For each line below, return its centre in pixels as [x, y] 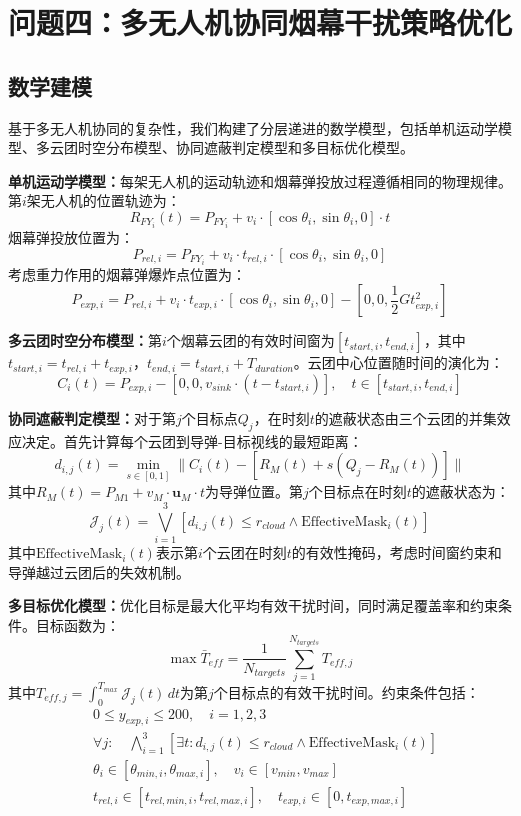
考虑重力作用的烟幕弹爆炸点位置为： [127, 273]
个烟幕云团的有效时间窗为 [250, 340]
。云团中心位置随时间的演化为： [398, 362]
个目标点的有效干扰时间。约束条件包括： [346, 691]
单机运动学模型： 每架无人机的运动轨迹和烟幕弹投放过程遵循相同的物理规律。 [260, 180]
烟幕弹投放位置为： [71, 237]
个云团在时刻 [244, 552]
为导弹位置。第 [253, 491]
